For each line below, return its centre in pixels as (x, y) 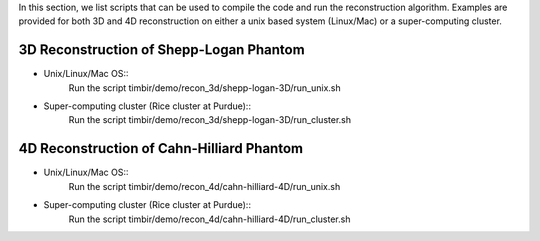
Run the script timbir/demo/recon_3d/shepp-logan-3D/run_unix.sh (205, 87)
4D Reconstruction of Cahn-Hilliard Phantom (161, 148)
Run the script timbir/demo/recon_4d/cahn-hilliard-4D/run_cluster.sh (209, 219)
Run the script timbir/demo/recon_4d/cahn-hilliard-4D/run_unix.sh (204, 186)
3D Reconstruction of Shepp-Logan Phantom (161, 50)
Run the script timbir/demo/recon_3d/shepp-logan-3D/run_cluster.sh (210, 120)
